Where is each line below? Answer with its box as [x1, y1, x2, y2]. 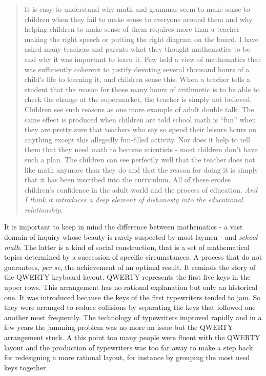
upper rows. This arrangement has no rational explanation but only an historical [4, 282, 258, 293]
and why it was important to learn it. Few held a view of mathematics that [24, 53, 261, 64]
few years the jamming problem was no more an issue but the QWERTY [4, 322, 233, 332]
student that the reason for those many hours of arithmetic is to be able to [24, 83, 260, 94]
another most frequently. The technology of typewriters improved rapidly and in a [4, 311, 262, 322]
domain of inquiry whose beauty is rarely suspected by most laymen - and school [4, 232, 258, 242]
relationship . [24, 204, 63, 215]
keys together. [4, 362, 48, 372]
